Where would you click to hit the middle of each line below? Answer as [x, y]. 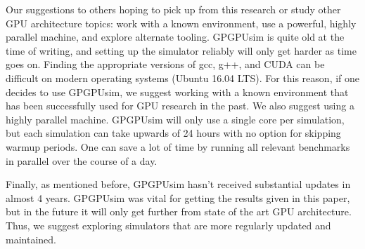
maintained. [31, 239]
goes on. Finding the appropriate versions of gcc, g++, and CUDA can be [165, 64]
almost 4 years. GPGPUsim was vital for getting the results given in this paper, [178, 197]
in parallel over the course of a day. [82, 160]
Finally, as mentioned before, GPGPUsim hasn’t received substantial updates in [178, 184]
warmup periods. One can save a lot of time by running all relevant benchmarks [178, 146]
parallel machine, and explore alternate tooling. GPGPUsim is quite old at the [175, 37]
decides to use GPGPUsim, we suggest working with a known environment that [177, 92]
